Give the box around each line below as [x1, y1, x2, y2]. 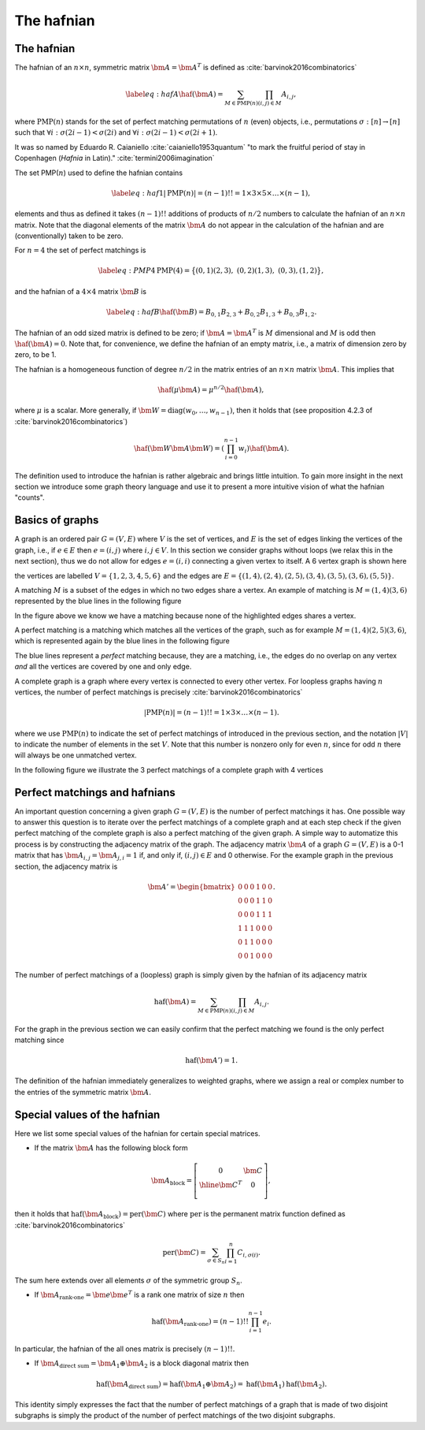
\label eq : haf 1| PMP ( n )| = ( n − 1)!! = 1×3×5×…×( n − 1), [111, 188, 311, 197]
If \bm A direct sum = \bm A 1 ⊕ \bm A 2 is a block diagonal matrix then [34, 1358, 249, 1370]
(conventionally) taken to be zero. [14, 231, 124, 240]
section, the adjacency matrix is [14, 862, 118, 871]
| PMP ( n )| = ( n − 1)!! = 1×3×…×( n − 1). [143, 708, 279, 717]
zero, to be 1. [14, 350, 57, 359]
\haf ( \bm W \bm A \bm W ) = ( [134, 444, 224, 452]
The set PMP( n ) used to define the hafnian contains [14, 168, 183, 177]
